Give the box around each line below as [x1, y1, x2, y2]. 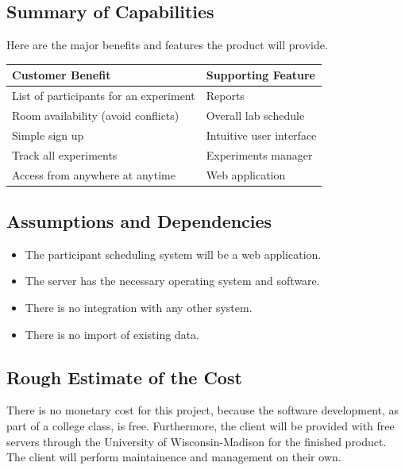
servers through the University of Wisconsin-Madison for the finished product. [6, 433, 387, 449]
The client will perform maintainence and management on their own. [6, 449, 341, 465]
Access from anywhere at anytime [12, 166, 175, 183]
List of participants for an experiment [12, 87, 195, 104]
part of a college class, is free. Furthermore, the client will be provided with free [6, 417, 395, 433]
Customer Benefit [12, 67, 111, 83]
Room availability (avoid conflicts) [12, 106, 179, 123]
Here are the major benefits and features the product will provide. [6, 37, 328, 53]
